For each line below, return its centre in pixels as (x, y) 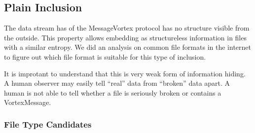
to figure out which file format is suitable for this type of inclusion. (105, 56)
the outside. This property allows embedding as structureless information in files (125, 37)
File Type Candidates (48, 124)
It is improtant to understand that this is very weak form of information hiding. (125, 73)
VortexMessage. (28, 102)
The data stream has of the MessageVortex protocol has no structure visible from (127, 28)
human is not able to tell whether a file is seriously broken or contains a (113, 92)
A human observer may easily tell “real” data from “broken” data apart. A (117, 83)
